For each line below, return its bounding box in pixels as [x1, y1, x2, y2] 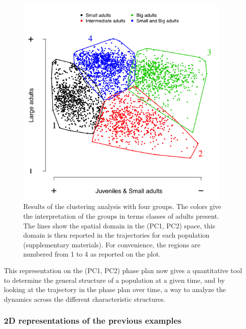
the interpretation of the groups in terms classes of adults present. [23, 210, 219, 221]
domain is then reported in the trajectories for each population [23, 230, 210, 240]
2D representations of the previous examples [4, 314, 182, 327]
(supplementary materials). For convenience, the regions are [23, 239, 200, 249]
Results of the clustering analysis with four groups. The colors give [23, 201, 221, 211]
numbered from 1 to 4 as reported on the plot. [23, 249, 161, 259]
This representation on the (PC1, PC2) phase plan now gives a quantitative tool [4, 265, 242, 275]
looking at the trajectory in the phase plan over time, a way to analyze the [4, 284, 226, 294]
